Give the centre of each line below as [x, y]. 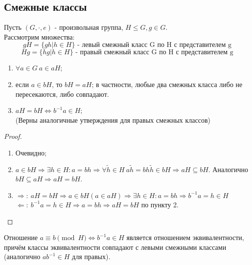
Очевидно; [31, 152]
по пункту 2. [160, 204]
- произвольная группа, [89, 27]
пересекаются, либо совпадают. [62, 94]
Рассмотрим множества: [39, 36]
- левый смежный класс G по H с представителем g [155, 45]
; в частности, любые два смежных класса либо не [167, 84]
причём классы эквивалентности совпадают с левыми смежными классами [115, 247]
